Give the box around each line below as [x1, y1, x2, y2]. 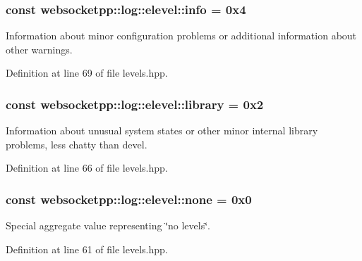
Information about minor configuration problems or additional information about [6, 28, 357, 43]
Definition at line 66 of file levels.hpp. [6, 160, 168, 175]
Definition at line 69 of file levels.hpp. [6, 65, 168, 80]
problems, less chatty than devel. [6, 136, 147, 151]
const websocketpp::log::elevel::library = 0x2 [6, 95, 264, 113]
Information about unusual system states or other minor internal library [6, 123, 318, 138]
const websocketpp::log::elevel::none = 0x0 [6, 190, 252, 208]
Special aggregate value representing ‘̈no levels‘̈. [6, 218, 210, 233]
